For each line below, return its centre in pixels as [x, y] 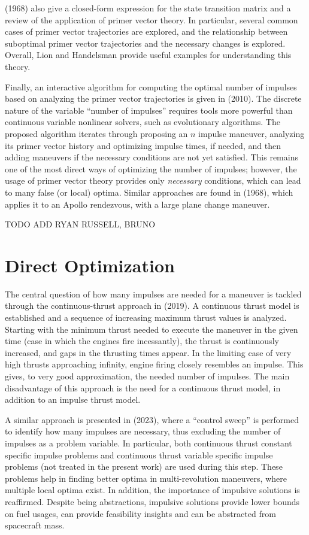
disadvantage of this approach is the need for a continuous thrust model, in [143, 387]
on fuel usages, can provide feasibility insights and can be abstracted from [140, 513]
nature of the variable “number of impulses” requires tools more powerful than [149, 110]
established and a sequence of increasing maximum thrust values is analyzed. [146, 317]
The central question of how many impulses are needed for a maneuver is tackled [153, 294]
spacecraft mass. [35, 525]
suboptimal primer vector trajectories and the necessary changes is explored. [145, 43]
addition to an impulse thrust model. [73, 399]
